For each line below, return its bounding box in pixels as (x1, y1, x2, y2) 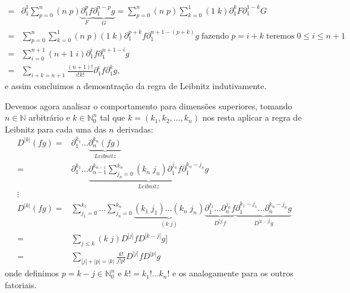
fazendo (201, 31, 229, 40)
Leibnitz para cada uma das (5, 122, 106, 135)
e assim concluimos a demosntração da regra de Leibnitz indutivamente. (5, 80, 267, 92)
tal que (100, 111, 125, 124)
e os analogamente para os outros (172, 267, 294, 279)
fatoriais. (5, 278, 37, 291)
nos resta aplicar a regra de (202, 111, 302, 124)
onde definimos (5, 267, 59, 279)
